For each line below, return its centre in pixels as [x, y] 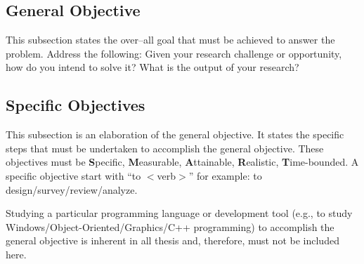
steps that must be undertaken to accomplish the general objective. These [165, 148]
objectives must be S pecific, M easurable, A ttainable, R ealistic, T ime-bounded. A [182, 162]
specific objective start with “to [73, 175]
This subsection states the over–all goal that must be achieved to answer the [170, 40]
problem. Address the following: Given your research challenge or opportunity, [174, 53]
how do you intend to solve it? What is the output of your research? [152, 67]
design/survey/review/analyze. [72, 189]
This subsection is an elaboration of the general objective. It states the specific [175, 134]
